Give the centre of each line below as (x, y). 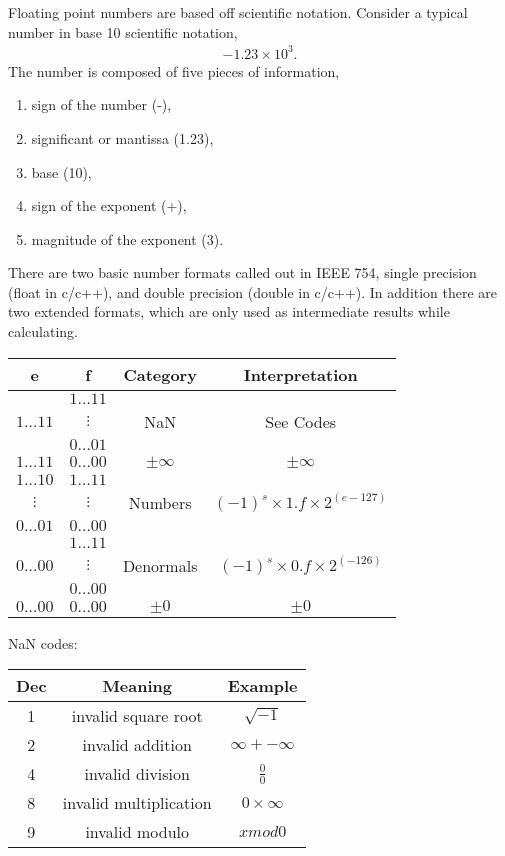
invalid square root (137, 716)
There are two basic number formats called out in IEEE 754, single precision (242, 272)
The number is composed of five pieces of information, (174, 70)
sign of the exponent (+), (109, 205)
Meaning (137, 686)
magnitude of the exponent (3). (127, 238)
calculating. (43, 331)
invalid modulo (137, 832)
